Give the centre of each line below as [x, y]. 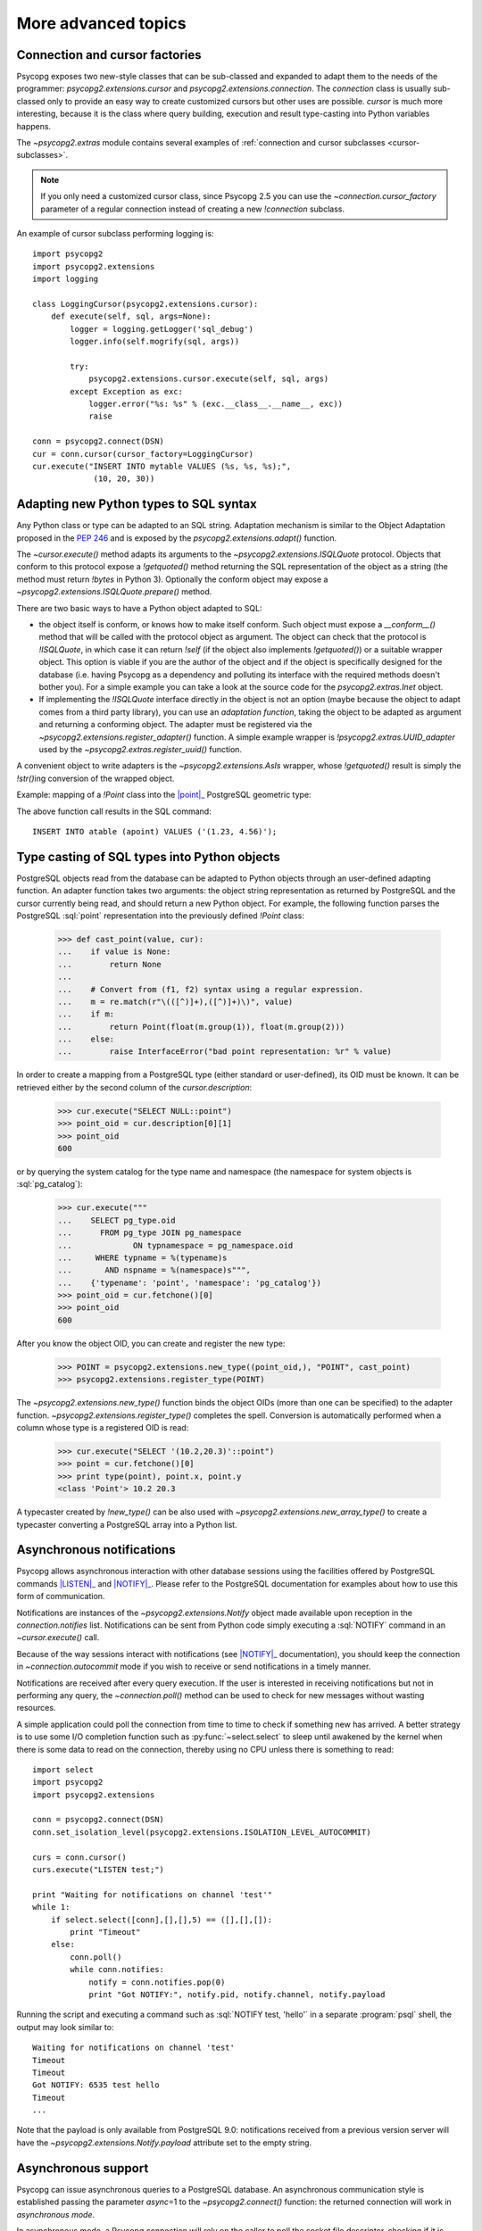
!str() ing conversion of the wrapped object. [96, 778]
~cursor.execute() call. [58, 1638]
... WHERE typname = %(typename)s [142, 1257]
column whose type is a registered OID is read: [103, 1427]
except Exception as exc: [126, 391]
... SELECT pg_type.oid [116, 1220]
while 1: [51, 1907]
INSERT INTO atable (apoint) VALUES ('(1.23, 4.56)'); [155, 831]
